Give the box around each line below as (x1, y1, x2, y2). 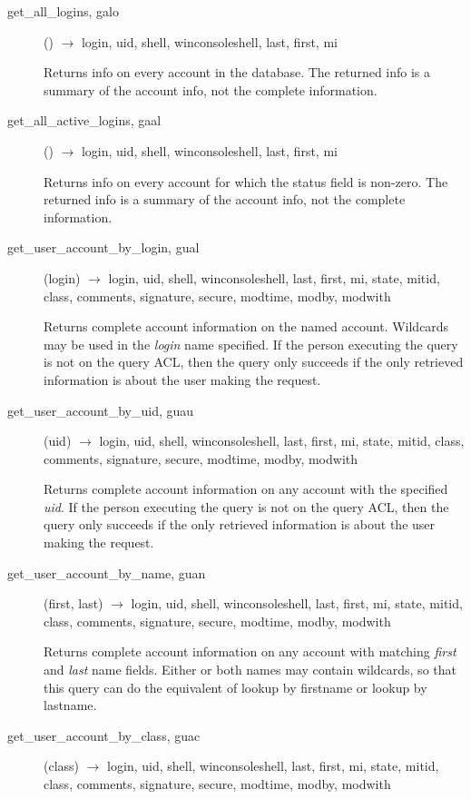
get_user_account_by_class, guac (7, 725, 201, 745)
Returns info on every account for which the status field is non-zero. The (44, 172, 448, 191)
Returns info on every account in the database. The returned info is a (44, 63, 431, 82)
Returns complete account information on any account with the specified (44, 479, 448, 498)
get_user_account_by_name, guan (7, 563, 206, 582)
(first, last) (44, 594, 103, 613)
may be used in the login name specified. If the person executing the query (44, 334, 458, 353)
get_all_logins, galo (7, 2, 119, 20)
